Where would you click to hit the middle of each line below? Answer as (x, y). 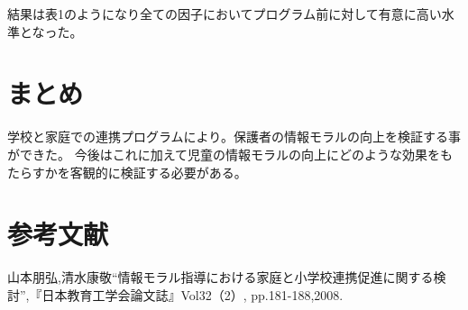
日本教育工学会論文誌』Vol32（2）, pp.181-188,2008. (193, 294)
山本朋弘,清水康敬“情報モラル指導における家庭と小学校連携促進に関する (220, 277)
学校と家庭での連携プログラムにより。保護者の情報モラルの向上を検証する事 (234, 137)
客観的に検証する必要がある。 (158, 172)
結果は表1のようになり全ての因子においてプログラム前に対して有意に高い (225, 14)
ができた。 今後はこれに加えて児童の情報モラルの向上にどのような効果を (224, 154)
